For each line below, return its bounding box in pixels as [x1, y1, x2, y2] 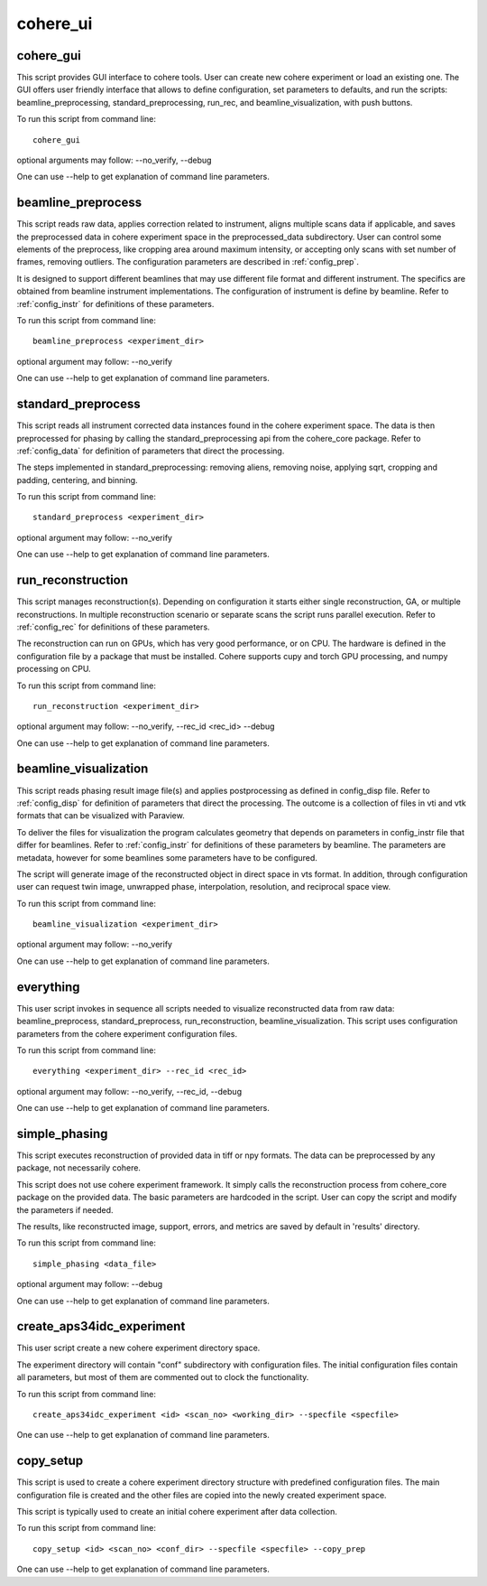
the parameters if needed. [16, 1204, 114, 1215]
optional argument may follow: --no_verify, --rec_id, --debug [16, 1086, 243, 1096]
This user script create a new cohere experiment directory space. [16, 1342, 261, 1354]
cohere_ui [16, 14, 93, 33]
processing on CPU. [16, 664, 91, 675]
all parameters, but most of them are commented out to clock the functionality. [16, 1372, 309, 1383]
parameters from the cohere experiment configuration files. [16, 1028, 238, 1039]
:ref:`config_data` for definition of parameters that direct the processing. [16, 445, 285, 456]
